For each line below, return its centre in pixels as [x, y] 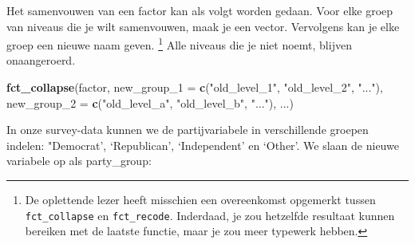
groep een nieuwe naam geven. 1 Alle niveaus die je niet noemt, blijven [179, 43]
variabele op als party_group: [79, 161]
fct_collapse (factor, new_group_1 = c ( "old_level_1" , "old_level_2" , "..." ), [195, 87]
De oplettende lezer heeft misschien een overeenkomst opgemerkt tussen [200, 199]
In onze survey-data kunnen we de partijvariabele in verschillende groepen [188, 130]
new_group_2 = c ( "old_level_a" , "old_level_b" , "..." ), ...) [150, 102]
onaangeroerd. [41, 60]
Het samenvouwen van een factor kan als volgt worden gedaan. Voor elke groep [200, 10]
